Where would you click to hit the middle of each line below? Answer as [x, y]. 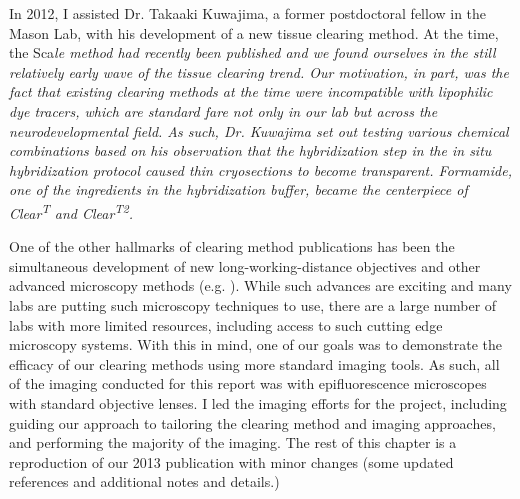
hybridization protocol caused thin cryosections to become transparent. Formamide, [260, 169]
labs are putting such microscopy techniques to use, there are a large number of [253, 304]
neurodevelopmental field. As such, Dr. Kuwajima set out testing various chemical [259, 130]
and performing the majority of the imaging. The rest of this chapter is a [233, 442]
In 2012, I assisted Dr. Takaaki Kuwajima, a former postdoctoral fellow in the [248, 13]
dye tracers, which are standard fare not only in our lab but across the [223, 110]
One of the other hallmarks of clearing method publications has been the [232, 246]
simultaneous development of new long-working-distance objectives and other [245, 265]
